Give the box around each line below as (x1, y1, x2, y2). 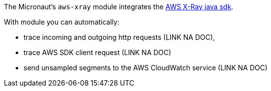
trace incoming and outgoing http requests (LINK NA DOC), (24, 33, 215, 41)
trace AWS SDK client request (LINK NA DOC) (24, 48, 171, 57)
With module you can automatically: (4, 18, 120, 26)
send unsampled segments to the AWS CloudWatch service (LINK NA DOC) (24, 63, 268, 72)
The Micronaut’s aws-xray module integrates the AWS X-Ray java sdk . (4, 2, 233, 11)
